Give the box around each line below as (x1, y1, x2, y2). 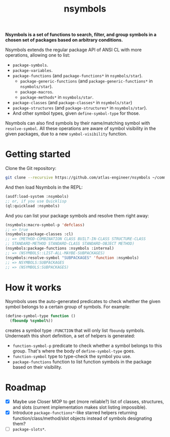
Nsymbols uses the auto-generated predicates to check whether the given (5, 298, 161, 304)
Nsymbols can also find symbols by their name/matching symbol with (5, 120, 150, 126)
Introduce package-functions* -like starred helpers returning (12, 410, 138, 416)
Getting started (5, 149, 71, 160)
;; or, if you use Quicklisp (5, 198, 67, 204)
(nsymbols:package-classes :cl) (5, 232, 73, 237)
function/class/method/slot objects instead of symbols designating (12, 415, 152, 421)
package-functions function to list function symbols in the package (12, 359, 152, 365)
